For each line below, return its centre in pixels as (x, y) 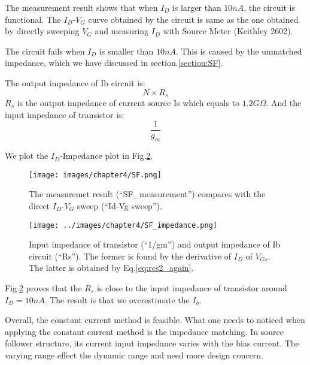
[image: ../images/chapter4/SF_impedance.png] (123, 225)
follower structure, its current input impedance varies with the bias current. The (152, 343)
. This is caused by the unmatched (239, 51)
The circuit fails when (45, 51)
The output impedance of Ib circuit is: (75, 82)
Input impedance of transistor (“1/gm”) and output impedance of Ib (155, 244)
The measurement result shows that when (81, 7)
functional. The (33, 19)
